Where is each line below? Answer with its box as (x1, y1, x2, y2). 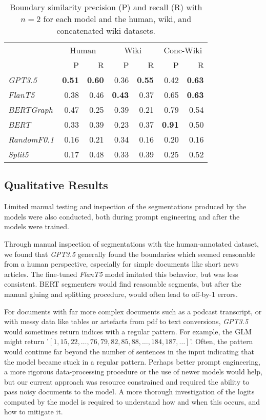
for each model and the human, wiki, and (43, 13, 192, 25)
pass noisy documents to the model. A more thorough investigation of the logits (4, 386, 255, 397)
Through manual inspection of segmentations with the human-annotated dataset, (4, 238, 259, 249)
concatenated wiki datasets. (56, 25, 156, 36)
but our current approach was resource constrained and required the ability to (4, 376, 250, 387)
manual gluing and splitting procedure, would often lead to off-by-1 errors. (4, 288, 238, 299)
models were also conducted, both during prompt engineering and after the (4, 211, 240, 222)
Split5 (8, 148, 29, 160)
